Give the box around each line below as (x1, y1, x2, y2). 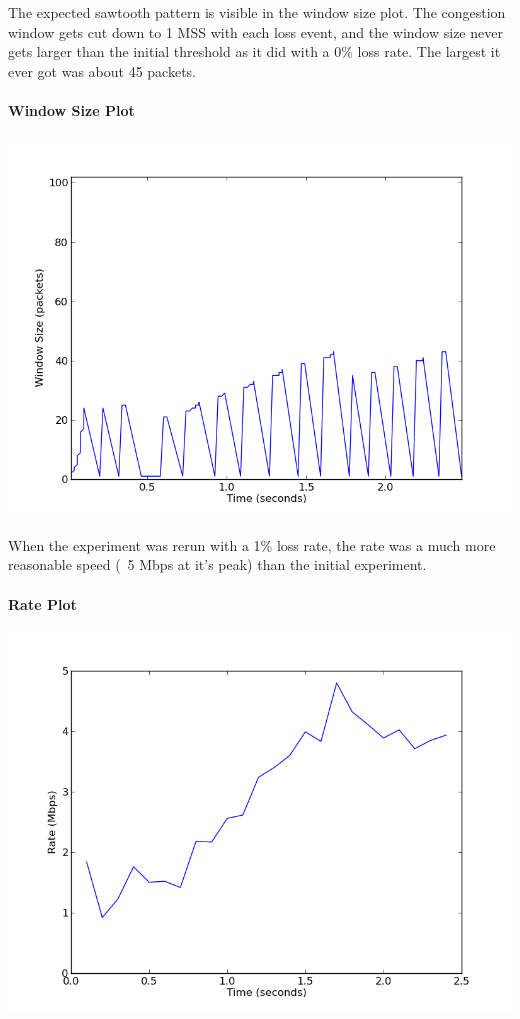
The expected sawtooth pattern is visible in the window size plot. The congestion (8, 2, 506, 22)
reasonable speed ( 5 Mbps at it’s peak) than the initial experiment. (8, 554, 427, 575)
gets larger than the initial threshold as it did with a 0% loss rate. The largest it (8, 41, 501, 62)
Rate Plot (8, 593, 77, 614)
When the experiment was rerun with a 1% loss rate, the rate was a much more (8, 534, 496, 555)
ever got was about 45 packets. (8, 60, 196, 81)
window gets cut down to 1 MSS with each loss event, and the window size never (8, 21, 503, 42)
